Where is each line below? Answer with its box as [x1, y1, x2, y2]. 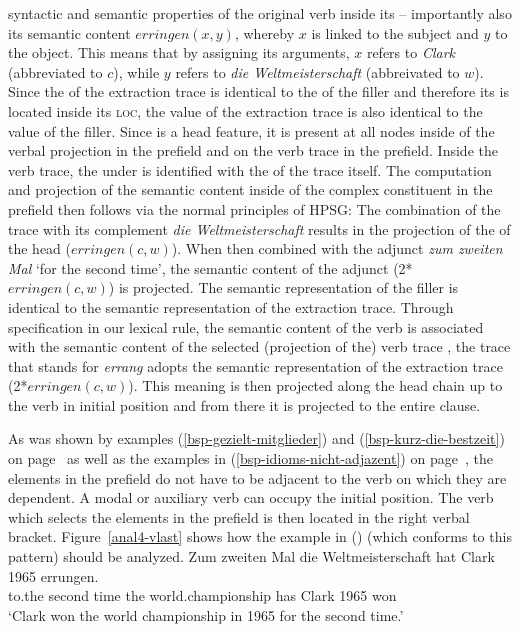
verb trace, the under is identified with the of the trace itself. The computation [8, 159, 492, 180]
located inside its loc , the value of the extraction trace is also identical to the [8, 100, 483, 121]
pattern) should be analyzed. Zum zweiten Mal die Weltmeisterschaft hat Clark [8, 546, 495, 567]
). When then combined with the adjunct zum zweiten [171, 238, 503, 259]
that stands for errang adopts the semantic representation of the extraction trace [8, 355, 503, 376]
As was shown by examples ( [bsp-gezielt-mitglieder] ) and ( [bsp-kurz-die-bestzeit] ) [8, 428, 505, 449]
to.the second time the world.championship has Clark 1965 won [8, 585, 397, 606]
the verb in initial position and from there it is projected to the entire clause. [8, 394, 481, 415]
